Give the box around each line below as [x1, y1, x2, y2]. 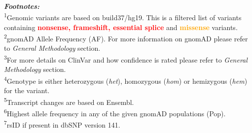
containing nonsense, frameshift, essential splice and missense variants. [4, 22, 238, 32]
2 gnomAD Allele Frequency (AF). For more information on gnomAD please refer [4, 32, 248, 43]
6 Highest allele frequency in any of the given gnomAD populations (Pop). [4, 107, 226, 118]
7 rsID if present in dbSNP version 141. [4, 118, 120, 130]
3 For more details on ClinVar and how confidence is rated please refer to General [4, 53, 248, 65]
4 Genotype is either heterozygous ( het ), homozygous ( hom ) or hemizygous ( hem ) [4, 74, 248, 86]
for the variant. [4, 85, 50, 96]
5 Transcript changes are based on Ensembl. [4, 95, 134, 107]
